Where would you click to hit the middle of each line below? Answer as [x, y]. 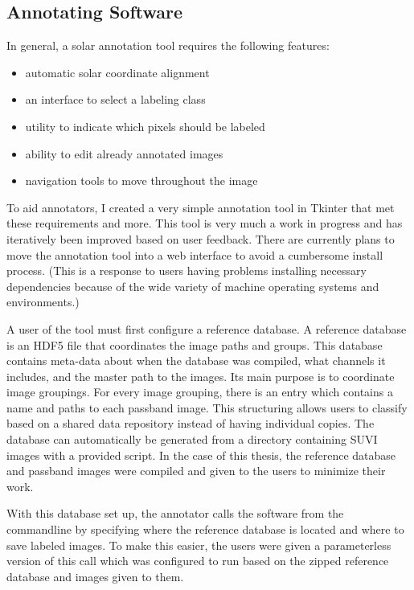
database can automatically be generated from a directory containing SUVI [192, 439]
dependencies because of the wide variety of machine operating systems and [193, 286]
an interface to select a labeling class [115, 99]
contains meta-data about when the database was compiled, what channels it [196, 361]
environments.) [43, 302]
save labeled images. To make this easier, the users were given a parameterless [199, 545]
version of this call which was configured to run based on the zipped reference [198, 561]
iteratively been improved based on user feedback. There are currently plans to [201, 238]
